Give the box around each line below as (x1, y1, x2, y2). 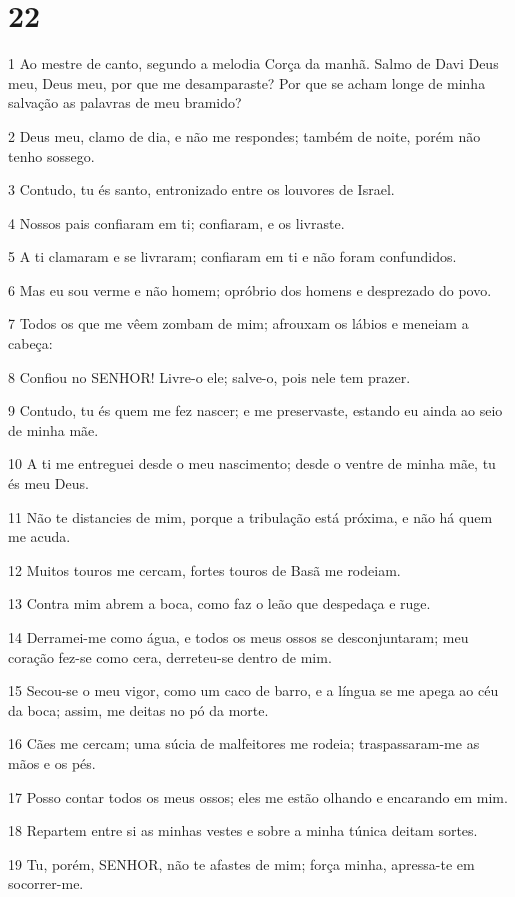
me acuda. (8, 526, 71, 547)
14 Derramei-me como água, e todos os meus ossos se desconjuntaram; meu (8, 627, 469, 647)
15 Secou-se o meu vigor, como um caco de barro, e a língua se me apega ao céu (8, 680, 499, 701)
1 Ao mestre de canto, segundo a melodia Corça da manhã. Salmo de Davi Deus (8, 53, 499, 74)
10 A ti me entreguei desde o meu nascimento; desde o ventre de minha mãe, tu (8, 453, 496, 474)
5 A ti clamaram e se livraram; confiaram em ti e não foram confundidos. (8, 246, 457, 267)
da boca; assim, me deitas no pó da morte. (8, 699, 269, 720)
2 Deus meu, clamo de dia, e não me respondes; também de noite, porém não (8, 125, 481, 146)
